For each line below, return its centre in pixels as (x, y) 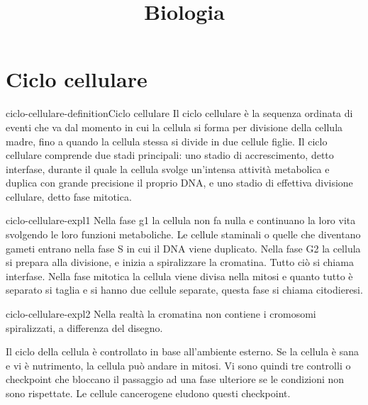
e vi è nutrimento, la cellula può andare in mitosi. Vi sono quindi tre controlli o (178, 365)
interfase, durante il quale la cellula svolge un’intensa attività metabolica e (168, 168)
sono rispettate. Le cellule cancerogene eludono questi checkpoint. (148, 393)
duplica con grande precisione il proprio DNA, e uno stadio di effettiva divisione (179, 183)
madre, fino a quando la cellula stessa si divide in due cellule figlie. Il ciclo (167, 141)
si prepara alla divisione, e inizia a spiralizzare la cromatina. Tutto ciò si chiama (180, 262)
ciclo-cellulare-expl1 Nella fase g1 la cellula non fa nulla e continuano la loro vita (181, 220)
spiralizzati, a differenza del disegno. (84, 327)
